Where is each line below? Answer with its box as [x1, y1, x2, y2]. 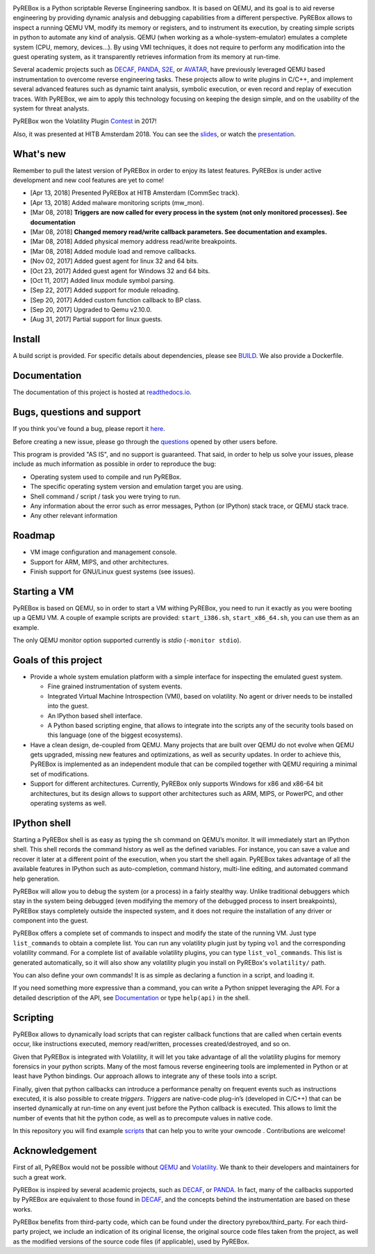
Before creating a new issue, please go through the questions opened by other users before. [12, 437, 278, 446]
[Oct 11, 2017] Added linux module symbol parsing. [30, 276, 175, 284]
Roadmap [12, 530, 56, 541]
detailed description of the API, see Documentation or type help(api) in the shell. [12, 993, 250, 1002]
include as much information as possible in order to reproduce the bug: [12, 459, 217, 469]
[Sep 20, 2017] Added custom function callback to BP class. [30, 295, 202, 304]
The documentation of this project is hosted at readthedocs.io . [12, 388, 192, 396]
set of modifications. [30, 769, 90, 778]
